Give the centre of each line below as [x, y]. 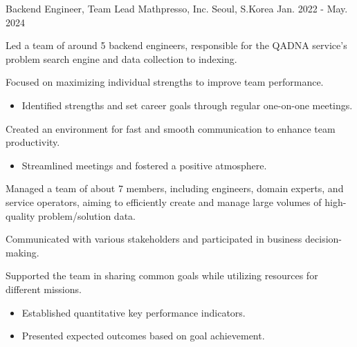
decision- [323, 239]
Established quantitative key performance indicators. [134, 312]
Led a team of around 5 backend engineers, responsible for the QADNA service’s [176, 45]
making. [22, 252]
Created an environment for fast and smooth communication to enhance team [171, 128]
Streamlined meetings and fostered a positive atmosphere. [144, 165]
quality [20, 215]
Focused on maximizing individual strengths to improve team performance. [165, 82]
